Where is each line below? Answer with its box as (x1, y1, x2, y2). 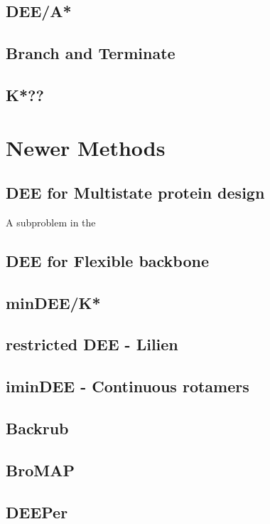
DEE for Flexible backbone (6, 249, 210, 271)
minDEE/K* (6, 291, 101, 313)
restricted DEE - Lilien (6, 333, 178, 355)
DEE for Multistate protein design (6, 182, 265, 204)
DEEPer (6, 501, 68, 523)
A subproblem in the (6, 214, 96, 229)
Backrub (6, 417, 69, 439)
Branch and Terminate (6, 42, 175, 64)
